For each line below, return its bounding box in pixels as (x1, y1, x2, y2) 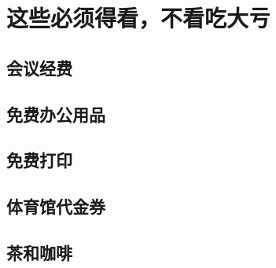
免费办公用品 (6, 101, 105, 126)
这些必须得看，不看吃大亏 (6, 2, 271, 34)
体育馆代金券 (6, 194, 105, 218)
